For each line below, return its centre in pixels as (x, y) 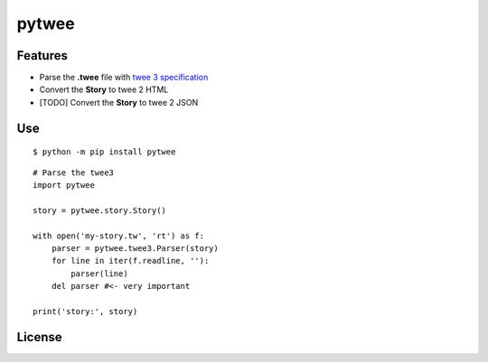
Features (42, 56)
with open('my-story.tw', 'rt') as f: (119, 236)
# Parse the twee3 (74, 172)
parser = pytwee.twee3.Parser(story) (135, 248)
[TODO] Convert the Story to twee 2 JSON (119, 102)
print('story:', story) (85, 311)
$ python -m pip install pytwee (104, 152)
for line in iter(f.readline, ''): (130, 261)
